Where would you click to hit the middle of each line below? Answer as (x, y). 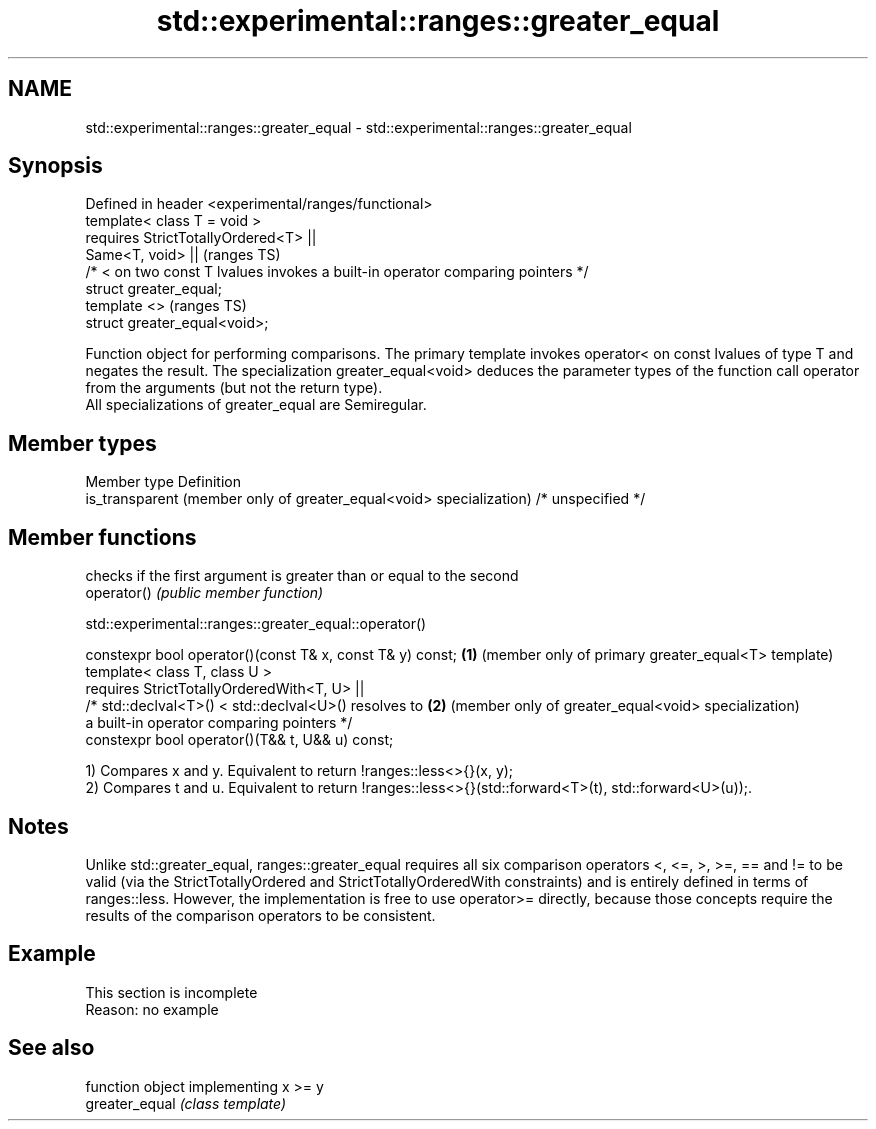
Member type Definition (163, 482)
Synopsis (55, 166)
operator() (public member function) (204, 593)
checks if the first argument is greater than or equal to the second (302, 576)
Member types (82, 443)
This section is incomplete (171, 992)
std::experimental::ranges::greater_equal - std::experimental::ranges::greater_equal (358, 127)
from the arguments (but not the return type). (234, 388)
